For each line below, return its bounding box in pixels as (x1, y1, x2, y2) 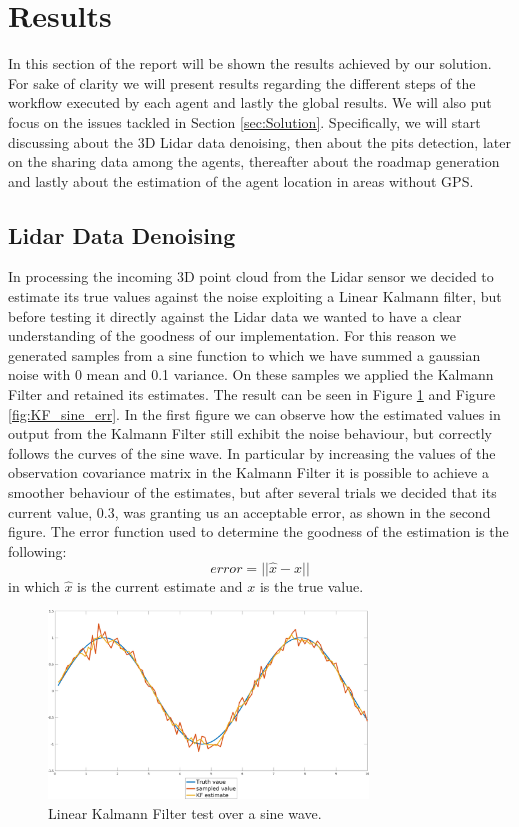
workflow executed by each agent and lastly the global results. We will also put (8, 92, 492, 113)
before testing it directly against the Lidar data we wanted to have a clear (8, 305, 462, 326)
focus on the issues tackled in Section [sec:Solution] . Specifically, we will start (8, 111, 481, 132)
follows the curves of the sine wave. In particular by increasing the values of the (8, 442, 496, 463)
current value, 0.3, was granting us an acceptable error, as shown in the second (8, 501, 491, 522)
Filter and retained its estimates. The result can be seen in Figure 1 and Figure (8, 384, 496, 405)
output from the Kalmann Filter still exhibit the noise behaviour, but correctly (8, 423, 492, 444)
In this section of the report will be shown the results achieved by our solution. (8, 53, 492, 74)
